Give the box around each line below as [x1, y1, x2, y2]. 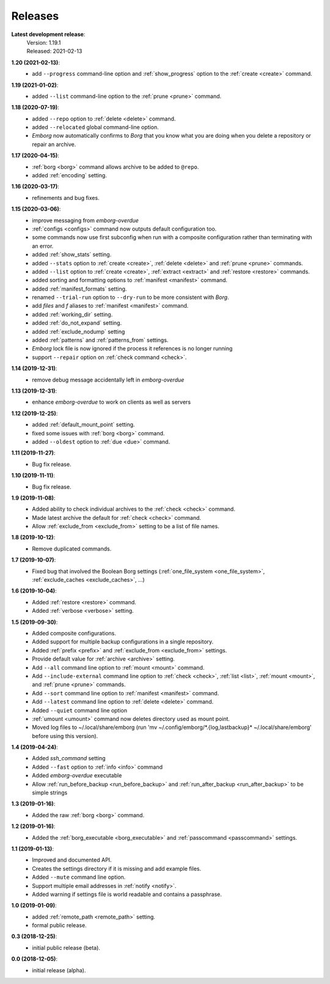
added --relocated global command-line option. [32, 124, 159, 131]
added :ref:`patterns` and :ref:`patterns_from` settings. [32, 336, 169, 344]
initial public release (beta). [32, 944, 101, 951]
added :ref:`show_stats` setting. [32, 251, 112, 258]
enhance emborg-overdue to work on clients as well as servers [32, 398, 191, 406]
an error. [32, 242, 54, 250]
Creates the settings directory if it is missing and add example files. [32, 865, 202, 872]
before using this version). [32, 732, 98, 739]
